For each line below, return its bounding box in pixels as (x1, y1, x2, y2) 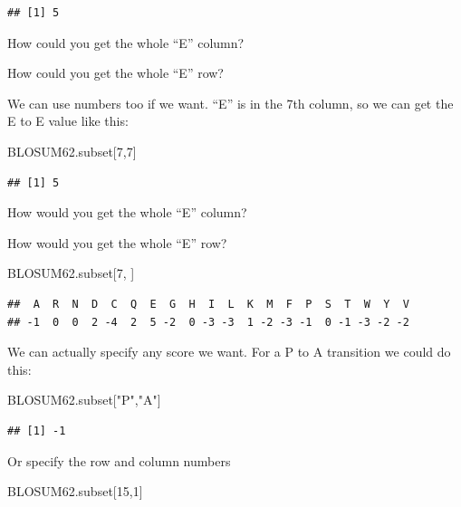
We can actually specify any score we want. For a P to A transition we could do (7, 342, 451, 361)
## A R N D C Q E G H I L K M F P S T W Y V (7, 297, 409, 311)
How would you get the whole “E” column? (7, 203, 247, 222)
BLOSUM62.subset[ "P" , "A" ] (7, 390, 161, 409)
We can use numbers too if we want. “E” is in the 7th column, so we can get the (7, 93, 454, 112)
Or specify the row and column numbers (7, 451, 231, 470)
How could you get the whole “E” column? (7, 33, 245, 52)
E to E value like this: (7, 111, 129, 130)
